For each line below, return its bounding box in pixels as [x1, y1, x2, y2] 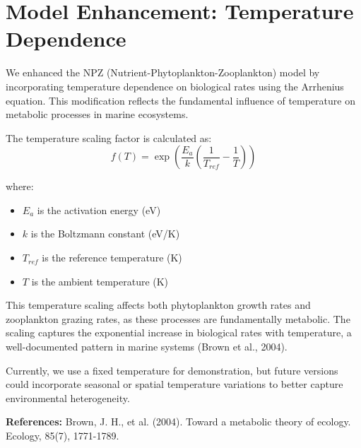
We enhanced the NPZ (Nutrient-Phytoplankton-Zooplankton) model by [6, 65, 320, 80]
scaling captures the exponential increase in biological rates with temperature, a [6, 325, 352, 340]
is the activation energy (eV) [37, 202, 161, 217]
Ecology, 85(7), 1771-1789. [6, 428, 119, 442]
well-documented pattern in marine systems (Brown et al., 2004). [6, 339, 288, 354]
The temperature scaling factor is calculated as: [6, 130, 212, 145]
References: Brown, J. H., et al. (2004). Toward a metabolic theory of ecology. [6, 414, 351, 429]
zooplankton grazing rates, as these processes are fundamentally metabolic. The [6, 311, 350, 326]
